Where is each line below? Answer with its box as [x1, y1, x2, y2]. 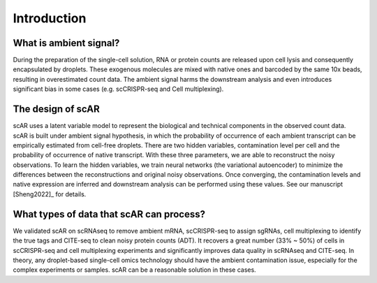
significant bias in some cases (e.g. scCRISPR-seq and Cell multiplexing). [13, 85, 224, 94]
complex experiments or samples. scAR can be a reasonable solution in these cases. [13, 266, 256, 274]
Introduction [13, 10, 87, 26]
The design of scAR [13, 103, 101, 115]
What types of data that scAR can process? [13, 208, 206, 220]
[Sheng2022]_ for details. [13, 189, 87, 198]
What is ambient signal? [13, 37, 120, 49]
